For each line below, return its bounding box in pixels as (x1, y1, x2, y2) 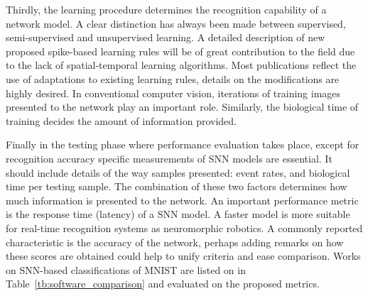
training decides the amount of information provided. (6, 113, 237, 128)
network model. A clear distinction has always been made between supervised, (6, 16, 346, 31)
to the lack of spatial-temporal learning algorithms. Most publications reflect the (6, 57, 357, 72)
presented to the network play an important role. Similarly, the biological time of (6, 99, 359, 114)
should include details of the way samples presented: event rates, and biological (6, 165, 350, 180)
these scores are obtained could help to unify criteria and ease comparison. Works (6, 248, 361, 263)
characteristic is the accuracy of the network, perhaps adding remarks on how (6, 234, 344, 249)
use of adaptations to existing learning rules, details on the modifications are (6, 71, 340, 86)
